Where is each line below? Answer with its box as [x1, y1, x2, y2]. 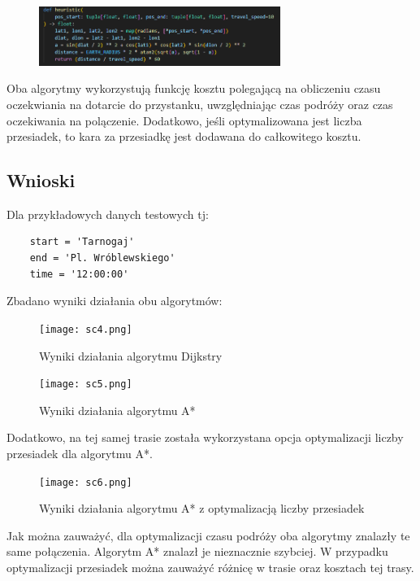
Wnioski [6, 168, 76, 193]
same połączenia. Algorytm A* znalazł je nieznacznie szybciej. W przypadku [6, 543, 388, 560]
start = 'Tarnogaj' [29, 236, 135, 248]
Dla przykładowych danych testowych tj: [6, 205, 209, 222]
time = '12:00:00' [29, 268, 129, 280]
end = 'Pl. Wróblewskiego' [29, 252, 175, 264]
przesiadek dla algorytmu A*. [6, 444, 153, 461]
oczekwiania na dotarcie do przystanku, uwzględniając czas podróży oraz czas [6, 95, 393, 112]
